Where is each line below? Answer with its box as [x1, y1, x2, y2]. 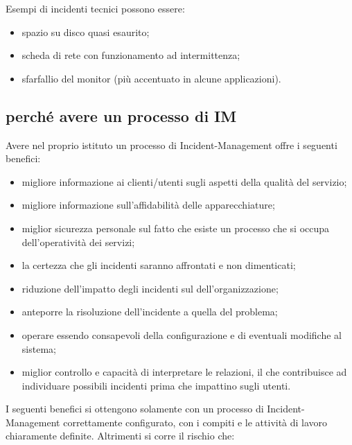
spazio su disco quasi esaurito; [21, 24, 150, 39]
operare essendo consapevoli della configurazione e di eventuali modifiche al [21, 327, 342, 342]
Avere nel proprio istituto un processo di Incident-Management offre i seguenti [6, 137, 337, 152]
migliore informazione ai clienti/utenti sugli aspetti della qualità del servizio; [21, 174, 347, 189]
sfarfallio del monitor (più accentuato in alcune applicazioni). [21, 71, 281, 85]
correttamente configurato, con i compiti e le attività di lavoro [63, 415, 328, 429]
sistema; [21, 341, 56, 356]
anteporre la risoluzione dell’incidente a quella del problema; [21, 304, 278, 319]
